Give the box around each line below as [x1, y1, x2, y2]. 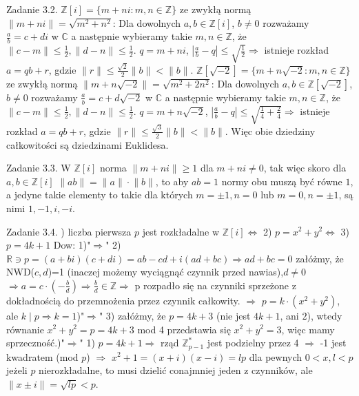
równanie [6, 322, 44, 336]
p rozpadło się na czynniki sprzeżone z [134, 278, 296, 292]
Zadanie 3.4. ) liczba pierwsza [6, 224, 132, 238]
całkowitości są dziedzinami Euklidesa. [6, 137, 169, 152]
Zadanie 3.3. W [6, 160, 71, 175]
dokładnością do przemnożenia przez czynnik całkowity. [6, 293, 240, 307]
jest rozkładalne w [142, 224, 220, 238]
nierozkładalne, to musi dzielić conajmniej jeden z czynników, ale [39, 363, 313, 377]
